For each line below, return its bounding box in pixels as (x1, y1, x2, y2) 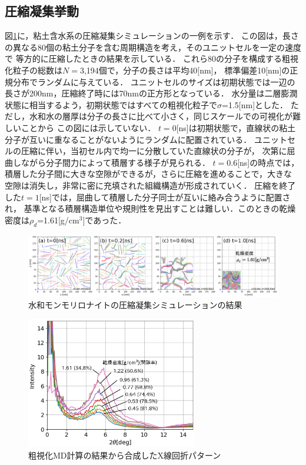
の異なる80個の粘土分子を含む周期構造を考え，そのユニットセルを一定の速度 (5, 41, 301, 53)
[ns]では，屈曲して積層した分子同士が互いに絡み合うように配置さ (39, 190, 291, 203)
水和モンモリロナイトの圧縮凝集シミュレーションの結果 (28, 299, 242, 311)
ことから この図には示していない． (21, 121, 156, 133)
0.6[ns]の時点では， (227, 156, 300, 168)
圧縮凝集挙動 (5, 2, 79, 20)
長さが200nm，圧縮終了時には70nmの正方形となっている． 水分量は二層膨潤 (5, 87, 298, 99)
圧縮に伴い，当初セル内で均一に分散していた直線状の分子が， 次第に (21, 145, 287, 157)
